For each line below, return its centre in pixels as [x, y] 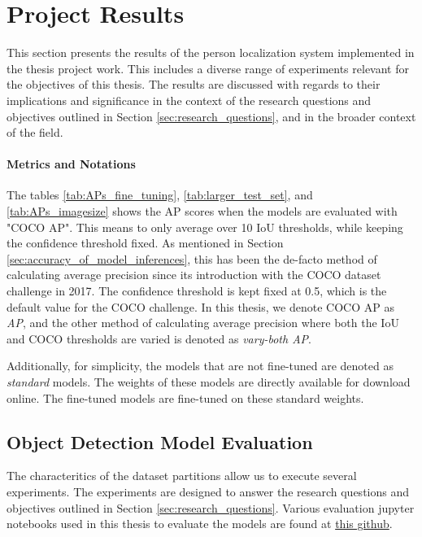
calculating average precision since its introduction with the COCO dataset [194, 275]
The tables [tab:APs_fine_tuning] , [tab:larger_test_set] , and [160, 195]
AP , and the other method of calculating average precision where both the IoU [203, 323]
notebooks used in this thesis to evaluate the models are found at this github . [200, 524]
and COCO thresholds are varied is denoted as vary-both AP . [159, 338]
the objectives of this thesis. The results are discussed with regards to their [194, 84]
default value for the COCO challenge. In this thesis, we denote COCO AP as [200, 306]
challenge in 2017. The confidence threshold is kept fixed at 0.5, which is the [197, 291]
